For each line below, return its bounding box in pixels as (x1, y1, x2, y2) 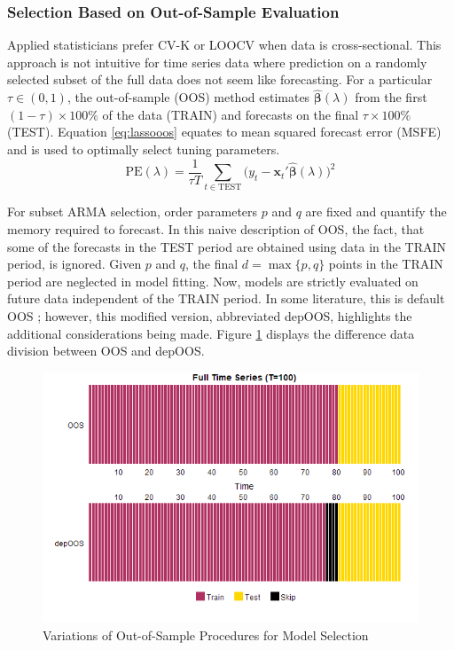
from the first (355, 88, 427, 106)
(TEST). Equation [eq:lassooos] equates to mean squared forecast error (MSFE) (7, 122, 442, 141)
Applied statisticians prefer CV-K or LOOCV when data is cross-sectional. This (7, 35, 442, 54)
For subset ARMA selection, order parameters (7, 202, 258, 221)
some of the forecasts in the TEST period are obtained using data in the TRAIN (7, 237, 447, 255)
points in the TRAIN (328, 255, 443, 273)
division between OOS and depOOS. (7, 341, 205, 360)
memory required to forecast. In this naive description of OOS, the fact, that (7, 219, 425, 238)
